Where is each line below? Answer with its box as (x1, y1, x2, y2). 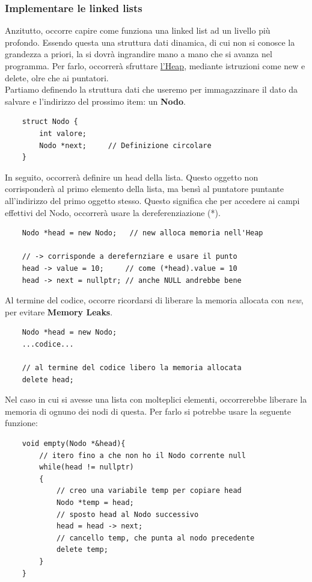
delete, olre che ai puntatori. (5, 71, 109, 84)
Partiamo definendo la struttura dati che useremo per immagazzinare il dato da (5, 83, 298, 96)
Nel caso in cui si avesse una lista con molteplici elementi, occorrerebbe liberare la (5, 393, 307, 406)
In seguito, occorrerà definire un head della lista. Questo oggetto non (5, 170, 258, 183)
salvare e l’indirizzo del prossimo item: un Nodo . (5, 94, 186, 107)
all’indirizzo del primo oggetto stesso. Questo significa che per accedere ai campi (5, 194, 300, 206)
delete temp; (56, 545, 108, 554)
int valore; (39, 129, 87, 138)
